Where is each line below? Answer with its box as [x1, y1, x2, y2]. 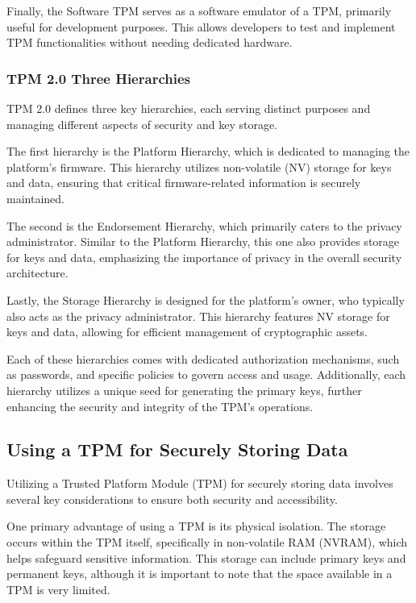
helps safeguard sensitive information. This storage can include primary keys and [6, 549, 406, 566]
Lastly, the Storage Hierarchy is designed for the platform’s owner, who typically [6, 291, 405, 308]
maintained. [6, 189, 64, 206]
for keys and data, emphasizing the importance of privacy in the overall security [6, 248, 402, 265]
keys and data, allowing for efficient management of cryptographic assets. [6, 323, 368, 340]
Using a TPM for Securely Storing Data [6, 437, 348, 462]
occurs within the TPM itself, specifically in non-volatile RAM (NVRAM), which [6, 534, 408, 551]
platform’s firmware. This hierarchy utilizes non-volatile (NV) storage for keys [6, 158, 392, 175]
